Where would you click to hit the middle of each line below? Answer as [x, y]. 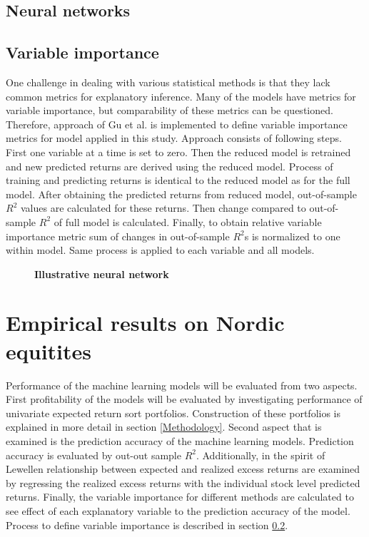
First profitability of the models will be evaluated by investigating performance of [184, 399]
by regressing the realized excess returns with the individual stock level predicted [183, 482]
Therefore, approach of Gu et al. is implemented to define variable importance [177, 124]
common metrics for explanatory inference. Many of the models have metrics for [181, 96]
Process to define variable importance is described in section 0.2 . [147, 525]
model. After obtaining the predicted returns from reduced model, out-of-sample [181, 194]
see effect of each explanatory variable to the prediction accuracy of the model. [178, 510]
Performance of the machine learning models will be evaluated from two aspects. [182, 385]
